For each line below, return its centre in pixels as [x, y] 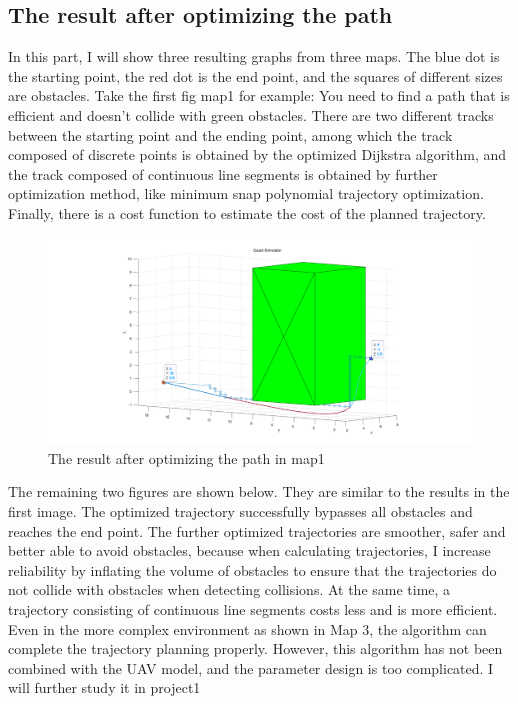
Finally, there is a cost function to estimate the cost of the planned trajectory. [247, 212]
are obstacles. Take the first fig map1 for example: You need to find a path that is [259, 95]
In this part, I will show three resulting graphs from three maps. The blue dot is [254, 56]
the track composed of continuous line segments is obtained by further [223, 173]
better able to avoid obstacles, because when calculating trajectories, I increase [249, 550]
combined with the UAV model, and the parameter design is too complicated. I [251, 667]
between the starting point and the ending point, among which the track [230, 134]
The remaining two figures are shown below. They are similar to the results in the [259, 491]
